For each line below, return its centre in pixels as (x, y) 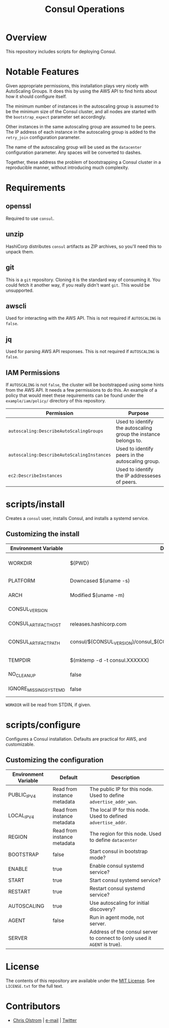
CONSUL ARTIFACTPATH (34, 642)
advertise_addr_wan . (113, 802)
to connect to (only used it (120, 938)
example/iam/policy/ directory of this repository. (56, 400)
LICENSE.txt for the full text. (35, 986)
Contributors (33, 1006)
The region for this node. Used (125, 833)
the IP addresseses (138, 475)
